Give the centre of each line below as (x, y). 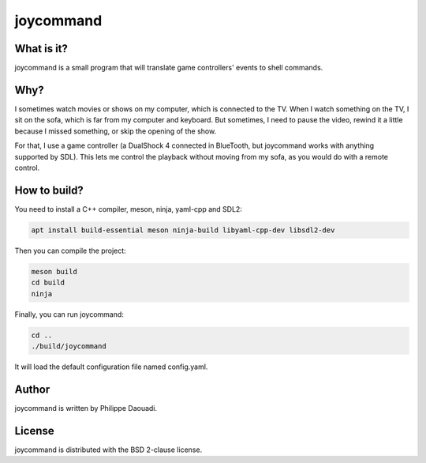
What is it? (41, 49)
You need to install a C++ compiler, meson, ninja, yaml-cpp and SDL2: (128, 209)
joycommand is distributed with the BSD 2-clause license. (108, 450)
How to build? (49, 190)
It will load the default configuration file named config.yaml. (111, 367)
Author (32, 389)
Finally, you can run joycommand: (69, 314)
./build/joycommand (69, 346)
